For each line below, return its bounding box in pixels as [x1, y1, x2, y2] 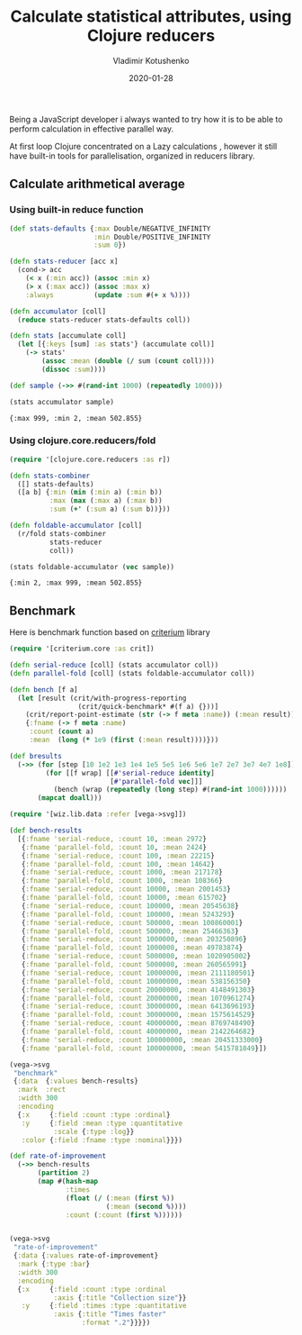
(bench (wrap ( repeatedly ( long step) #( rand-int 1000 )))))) [53, 786, 288, 795]
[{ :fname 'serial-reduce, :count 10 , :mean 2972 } [17, 834, 207, 843]
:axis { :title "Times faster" [53, 1310, 167, 1319]
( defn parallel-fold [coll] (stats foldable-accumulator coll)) [9, 668, 255, 677]
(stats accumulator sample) [9, 397, 115, 406]
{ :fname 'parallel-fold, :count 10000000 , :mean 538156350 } [21, 976, 252, 985]
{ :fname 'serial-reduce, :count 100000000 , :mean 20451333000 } [21, 1035, 263, 1044]
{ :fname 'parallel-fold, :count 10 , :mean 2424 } [21, 842, 207, 852]
